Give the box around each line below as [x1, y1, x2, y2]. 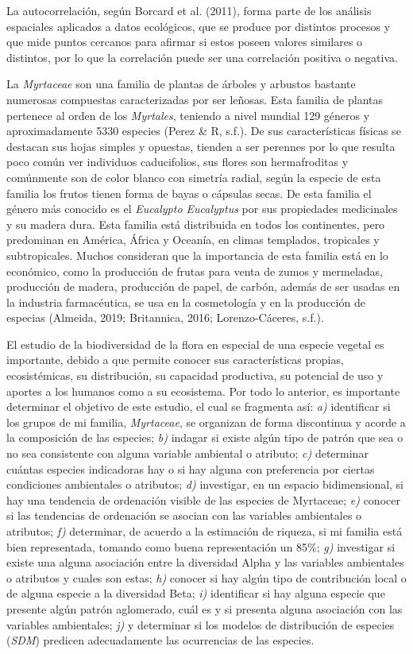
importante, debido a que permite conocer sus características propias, [6, 351, 344, 368]
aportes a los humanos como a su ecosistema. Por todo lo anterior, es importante [6, 382, 400, 399]
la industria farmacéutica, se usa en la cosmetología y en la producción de [6, 293, 365, 310]
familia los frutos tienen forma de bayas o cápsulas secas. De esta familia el [6, 184, 372, 201]
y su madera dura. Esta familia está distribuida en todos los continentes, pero [6, 215, 385, 232]
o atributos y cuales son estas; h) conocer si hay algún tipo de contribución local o [6, 569, 407, 586]
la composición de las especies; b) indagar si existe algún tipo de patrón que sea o [6, 429, 403, 446]
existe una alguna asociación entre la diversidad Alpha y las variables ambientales [6, 554, 404, 571]
